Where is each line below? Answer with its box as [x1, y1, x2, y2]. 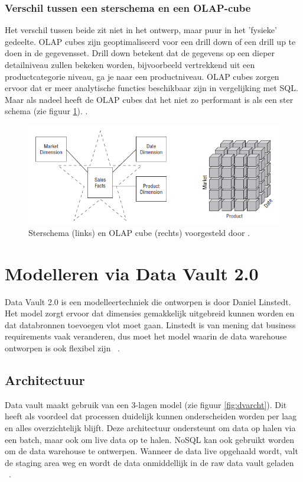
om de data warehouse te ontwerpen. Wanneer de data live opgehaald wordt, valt [5, 445, 298, 457]
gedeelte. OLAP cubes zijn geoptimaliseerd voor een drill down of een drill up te [5, 35, 296, 47]
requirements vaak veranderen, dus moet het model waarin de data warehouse [5, 330, 287, 342]
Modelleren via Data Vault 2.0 [5, 261, 259, 285]
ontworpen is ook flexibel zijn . [5, 342, 120, 354]
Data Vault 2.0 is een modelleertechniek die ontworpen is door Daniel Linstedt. [5, 295, 291, 308]
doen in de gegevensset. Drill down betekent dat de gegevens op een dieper [5, 47, 275, 59]
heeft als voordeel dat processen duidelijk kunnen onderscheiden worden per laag [5, 410, 297, 422]
